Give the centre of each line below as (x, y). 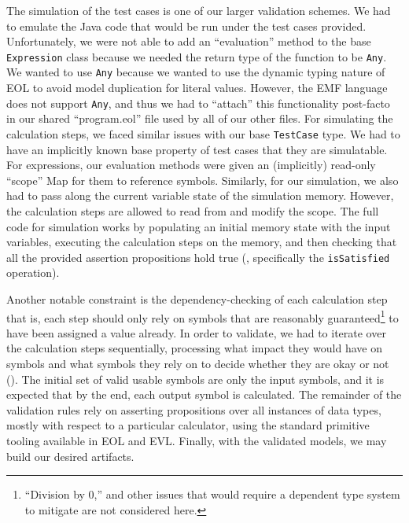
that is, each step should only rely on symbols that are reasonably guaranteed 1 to (203, 316)
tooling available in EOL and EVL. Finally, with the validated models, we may (197, 440)
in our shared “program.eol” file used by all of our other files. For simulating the (200, 118)
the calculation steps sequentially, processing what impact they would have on (194, 348)
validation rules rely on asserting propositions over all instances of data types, (194, 409)
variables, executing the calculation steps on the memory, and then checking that (202, 242)
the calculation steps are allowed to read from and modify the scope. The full (193, 210)
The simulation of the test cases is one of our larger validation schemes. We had (199, 10)
